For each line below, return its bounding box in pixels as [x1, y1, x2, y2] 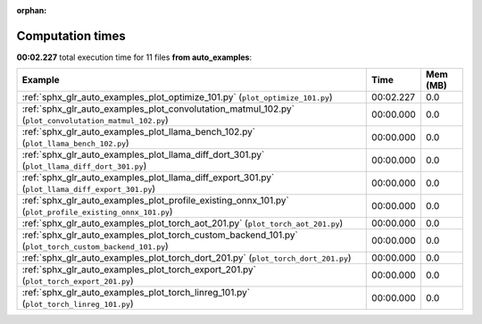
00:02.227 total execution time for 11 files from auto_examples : [16, 52, 253, 62]
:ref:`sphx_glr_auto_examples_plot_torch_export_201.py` [21, 263, 256, 276]
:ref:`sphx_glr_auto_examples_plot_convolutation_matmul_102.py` [21, 103, 295, 115]
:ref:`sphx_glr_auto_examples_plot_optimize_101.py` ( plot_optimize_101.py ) [21, 91, 334, 104]
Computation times [16, 28, 126, 44]
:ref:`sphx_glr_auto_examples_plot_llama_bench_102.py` [21, 126, 256, 138]
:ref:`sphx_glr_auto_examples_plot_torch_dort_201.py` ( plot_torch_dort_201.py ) [21, 252, 352, 264]
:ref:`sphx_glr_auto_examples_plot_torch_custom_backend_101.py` [21, 228, 298, 241]
